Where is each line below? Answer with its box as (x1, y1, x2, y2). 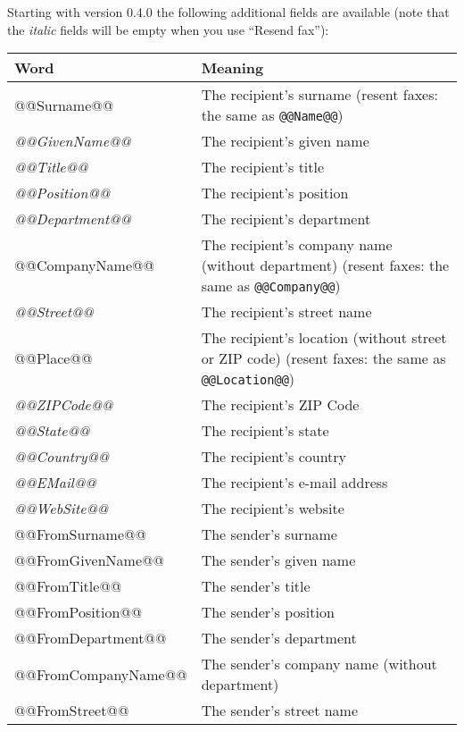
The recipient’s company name (201, 234, 393, 256)
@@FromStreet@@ (14, 700, 129, 721)
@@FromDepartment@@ (14, 627, 167, 649)
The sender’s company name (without (201, 653, 437, 675)
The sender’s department (201, 627, 357, 649)
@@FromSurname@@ (14, 524, 146, 545)
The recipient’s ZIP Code (201, 394, 360, 416)
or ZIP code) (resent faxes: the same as (201, 348, 446, 369)
